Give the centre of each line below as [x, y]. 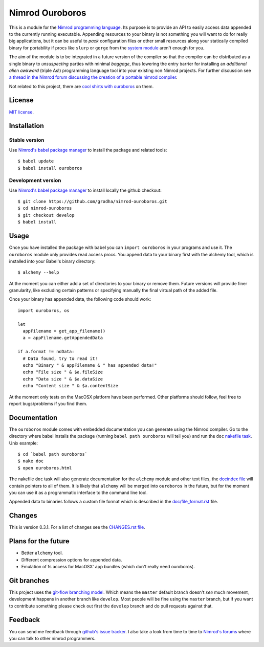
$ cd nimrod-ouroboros [45, 208]
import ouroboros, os [44, 310]
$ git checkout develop [46, 215]
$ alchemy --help [38, 272]
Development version [35, 180]
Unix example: [23, 443]
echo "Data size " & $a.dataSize [63, 379]
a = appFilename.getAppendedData [63, 338]
